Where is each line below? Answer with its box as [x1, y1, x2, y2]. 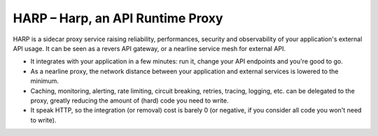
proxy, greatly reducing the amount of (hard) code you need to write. [30, 96, 229, 105]
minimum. [30, 77, 59, 85]
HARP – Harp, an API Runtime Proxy [13, 10, 223, 26]
